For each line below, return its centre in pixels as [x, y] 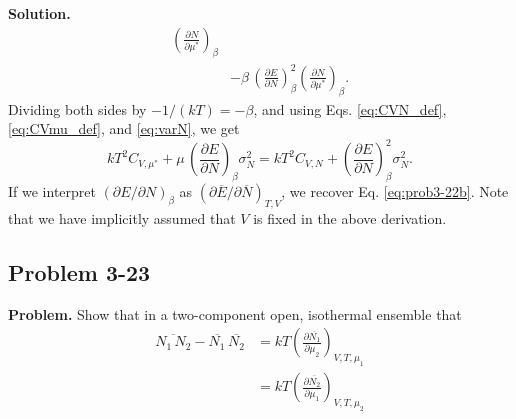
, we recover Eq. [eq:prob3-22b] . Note [395, 191]
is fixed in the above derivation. [350, 218]
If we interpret [52, 191]
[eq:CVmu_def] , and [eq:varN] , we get [124, 128]
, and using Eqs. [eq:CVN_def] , [350, 108]
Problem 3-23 [79, 272]
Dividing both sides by [77, 108]
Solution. [39, 13]
